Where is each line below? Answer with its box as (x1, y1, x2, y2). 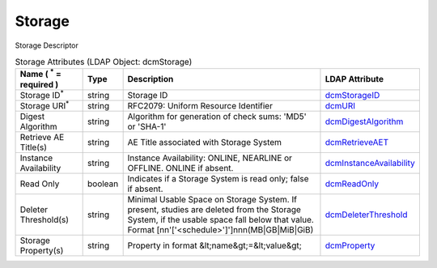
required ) (19, 79, 59, 90)
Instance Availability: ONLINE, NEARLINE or (127, 152, 293, 164)
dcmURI (325, 100, 356, 112)
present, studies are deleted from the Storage (127, 204, 301, 215)
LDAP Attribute (325, 74, 384, 85)
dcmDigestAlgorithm (325, 116, 404, 127)
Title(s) (19, 142, 48, 153)
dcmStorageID (325, 89, 380, 100)
